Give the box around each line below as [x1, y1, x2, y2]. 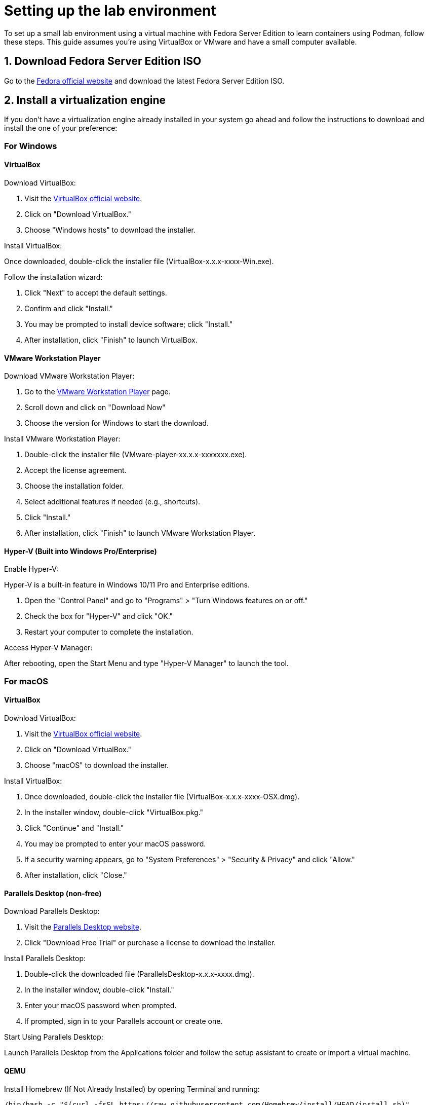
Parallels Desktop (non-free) [4, 889, 102, 898]
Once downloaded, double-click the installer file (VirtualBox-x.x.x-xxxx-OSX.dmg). [24, 792, 300, 801]
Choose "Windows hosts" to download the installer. [24, 226, 196, 235]
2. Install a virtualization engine [4, 94, 166, 107]
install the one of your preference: [4, 124, 118, 133]
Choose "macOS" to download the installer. [24, 761, 169, 770]
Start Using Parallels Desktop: [4, 1033, 103, 1042]
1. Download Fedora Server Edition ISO [4, 55, 202, 68]
